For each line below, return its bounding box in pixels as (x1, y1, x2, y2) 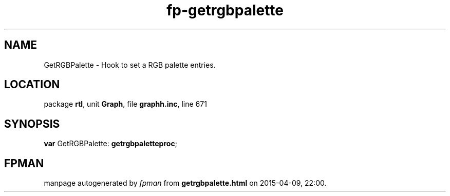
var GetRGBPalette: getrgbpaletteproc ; (44, 139, 177, 148)
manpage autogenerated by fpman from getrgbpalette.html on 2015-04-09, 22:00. (44, 179, 327, 188)
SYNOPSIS (4, 117, 60, 130)
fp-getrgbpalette (166, 2, 284, 19)
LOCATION (4, 78, 60, 91)
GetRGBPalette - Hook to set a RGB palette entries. (44, 60, 216, 69)
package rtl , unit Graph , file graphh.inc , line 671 (44, 100, 207, 109)
